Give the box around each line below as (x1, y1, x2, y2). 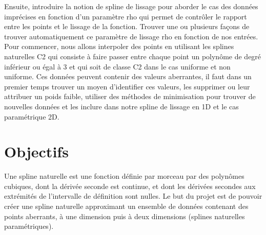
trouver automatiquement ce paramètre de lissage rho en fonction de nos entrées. (4, 31, 258, 41)
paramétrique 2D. (4, 111, 59, 122)
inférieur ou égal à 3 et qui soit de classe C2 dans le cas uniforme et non (4, 61, 231, 72)
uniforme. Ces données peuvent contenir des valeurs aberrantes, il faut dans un (4, 71, 252, 82)
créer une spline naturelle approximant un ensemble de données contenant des (4, 201, 249, 212)
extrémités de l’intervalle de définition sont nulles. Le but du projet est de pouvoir (4, 191, 262, 201)
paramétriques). (4, 221, 54, 231)
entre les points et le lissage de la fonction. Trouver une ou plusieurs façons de (4, 21, 250, 32)
